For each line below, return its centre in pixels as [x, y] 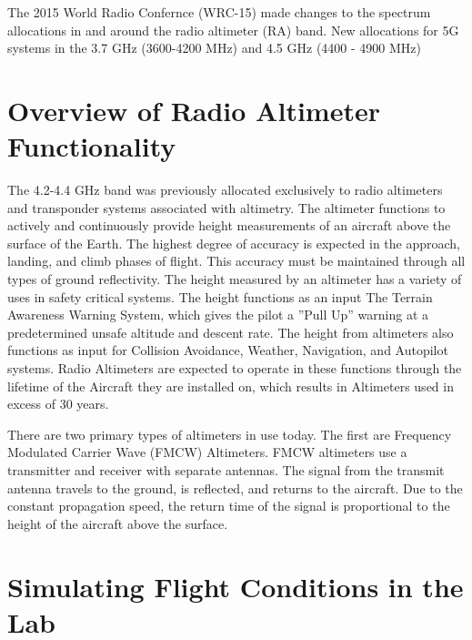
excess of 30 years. [58, 404]
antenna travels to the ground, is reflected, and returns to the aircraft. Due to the [235, 488]
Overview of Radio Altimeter [194, 110]
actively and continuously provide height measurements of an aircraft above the [229, 225]
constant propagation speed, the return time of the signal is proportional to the [229, 506]
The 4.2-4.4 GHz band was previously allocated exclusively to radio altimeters [225, 190]
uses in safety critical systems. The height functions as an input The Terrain [220, 296]
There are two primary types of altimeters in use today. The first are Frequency [230, 434]
